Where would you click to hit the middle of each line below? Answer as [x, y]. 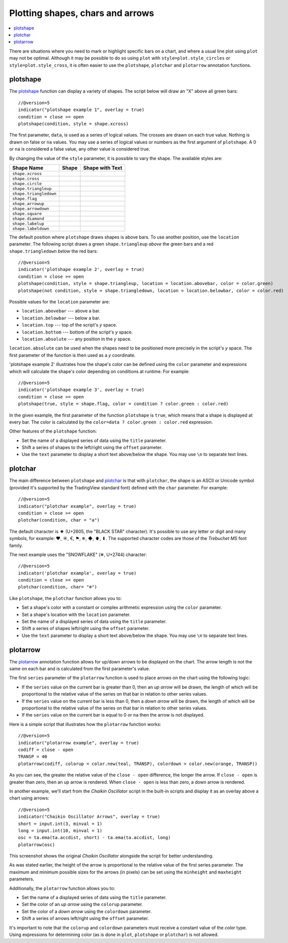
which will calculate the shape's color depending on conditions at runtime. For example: [99, 371]
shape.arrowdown [31, 208]
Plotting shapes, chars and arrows [82, 13]
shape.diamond [28, 218]
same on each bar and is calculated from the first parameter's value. [80, 669]
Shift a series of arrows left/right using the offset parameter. [85, 918]
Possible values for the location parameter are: [60, 302]
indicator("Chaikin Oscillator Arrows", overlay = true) [89, 817]
